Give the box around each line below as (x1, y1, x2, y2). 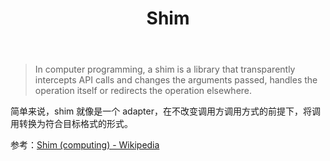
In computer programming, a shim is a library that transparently (34, 63, 296, 76)
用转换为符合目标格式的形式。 (10, 118, 133, 130)
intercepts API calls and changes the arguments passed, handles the (34, 74, 318, 86)
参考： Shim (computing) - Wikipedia (10, 139, 160, 151)
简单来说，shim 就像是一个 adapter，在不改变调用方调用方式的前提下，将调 (10, 105, 321, 117)
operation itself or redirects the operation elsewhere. (34, 85, 253, 97)
